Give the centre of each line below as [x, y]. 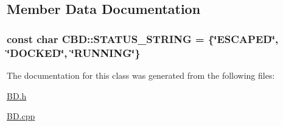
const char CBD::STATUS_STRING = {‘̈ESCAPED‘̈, [143, 38]
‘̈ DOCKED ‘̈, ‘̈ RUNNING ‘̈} [74, 52]
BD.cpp [21, 116]
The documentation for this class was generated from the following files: [141, 75]
